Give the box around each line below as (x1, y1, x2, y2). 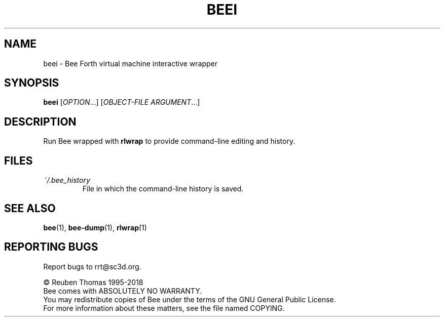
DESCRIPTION (4, 115, 77, 128)
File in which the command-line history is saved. (82, 184, 244, 193)
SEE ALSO (4, 202, 56, 215)
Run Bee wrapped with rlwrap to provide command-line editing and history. (43, 137, 295, 146)
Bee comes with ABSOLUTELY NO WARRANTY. (43, 286, 202, 295)
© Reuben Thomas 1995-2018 (43, 277, 143, 287)
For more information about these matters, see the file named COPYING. (43, 303, 285, 312)
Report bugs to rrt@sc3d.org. (43, 262, 141, 271)
